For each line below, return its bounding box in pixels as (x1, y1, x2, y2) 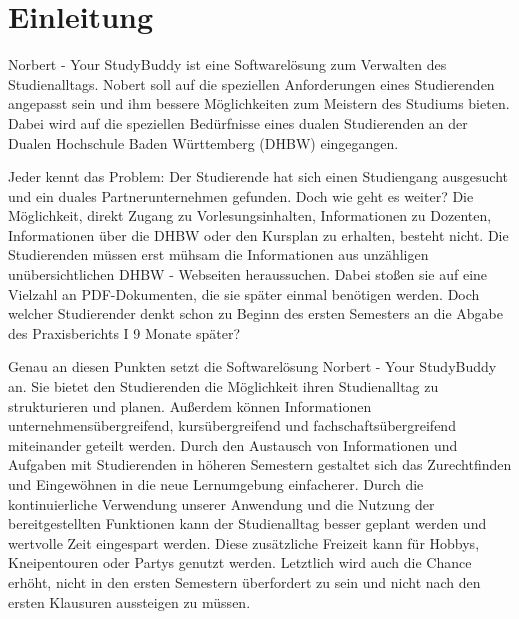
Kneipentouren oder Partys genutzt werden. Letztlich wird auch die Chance (8, 552, 472, 573)
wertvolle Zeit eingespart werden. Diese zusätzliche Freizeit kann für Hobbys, (8, 532, 480, 553)
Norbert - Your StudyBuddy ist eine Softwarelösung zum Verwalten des (8, 54, 447, 75)
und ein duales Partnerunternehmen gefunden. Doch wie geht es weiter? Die (8, 185, 474, 206)
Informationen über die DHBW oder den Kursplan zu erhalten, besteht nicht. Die (8, 224, 509, 245)
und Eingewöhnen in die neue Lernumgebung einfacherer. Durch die (8, 474, 424, 494)
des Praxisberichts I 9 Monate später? (8, 322, 240, 343)
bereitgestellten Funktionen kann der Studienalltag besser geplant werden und (8, 513, 487, 534)
